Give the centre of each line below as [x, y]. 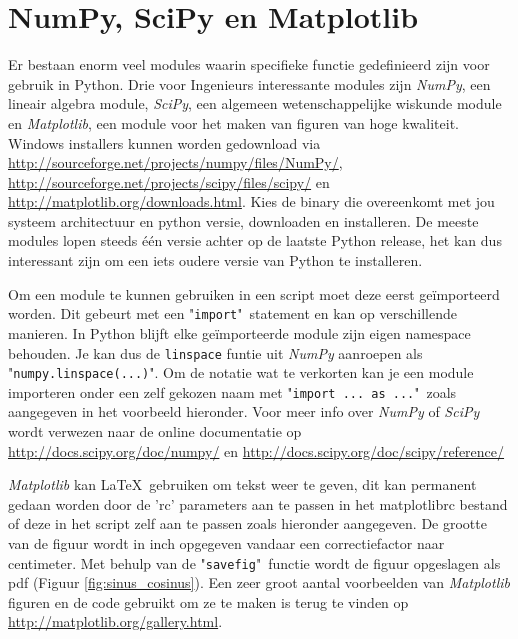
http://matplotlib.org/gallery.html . [115, 621]
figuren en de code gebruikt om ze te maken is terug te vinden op [208, 601]
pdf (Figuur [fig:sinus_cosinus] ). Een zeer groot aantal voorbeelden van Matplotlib [259, 582]
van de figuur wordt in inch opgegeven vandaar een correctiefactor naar [226, 543]
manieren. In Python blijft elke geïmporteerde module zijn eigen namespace [239, 332]
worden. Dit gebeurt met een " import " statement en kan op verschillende [232, 313]
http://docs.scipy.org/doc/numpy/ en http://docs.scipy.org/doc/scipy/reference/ [256, 450]
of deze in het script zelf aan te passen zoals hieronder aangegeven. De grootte [247, 523]
